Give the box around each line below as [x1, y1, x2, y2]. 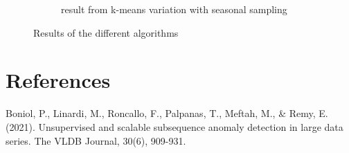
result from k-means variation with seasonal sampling [61, 2, 287, 16]
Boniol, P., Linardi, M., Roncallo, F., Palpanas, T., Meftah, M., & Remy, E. [6, 106, 328, 120]
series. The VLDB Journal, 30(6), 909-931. [6, 133, 186, 147]
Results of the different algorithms [33, 25, 179, 39]
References [6, 66, 111, 94]
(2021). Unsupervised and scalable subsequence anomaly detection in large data [6, 119, 343, 134]
